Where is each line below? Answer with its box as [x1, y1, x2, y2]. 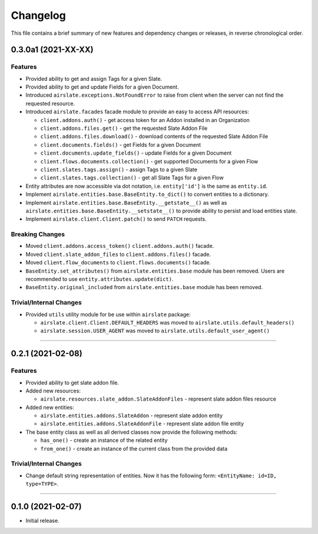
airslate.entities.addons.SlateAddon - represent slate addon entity [40, 412, 223, 419]
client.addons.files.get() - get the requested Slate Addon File [40, 125, 208, 132]
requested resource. [25, 100, 75, 107]
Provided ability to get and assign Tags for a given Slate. [25, 75, 163, 82]
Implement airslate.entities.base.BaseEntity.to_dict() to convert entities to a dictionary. [25, 191, 269, 198]
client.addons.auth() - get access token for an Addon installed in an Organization [40, 116, 250, 123]
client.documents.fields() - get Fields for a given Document [40, 141, 201, 148]
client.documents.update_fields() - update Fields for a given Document [40, 149, 232, 156]
